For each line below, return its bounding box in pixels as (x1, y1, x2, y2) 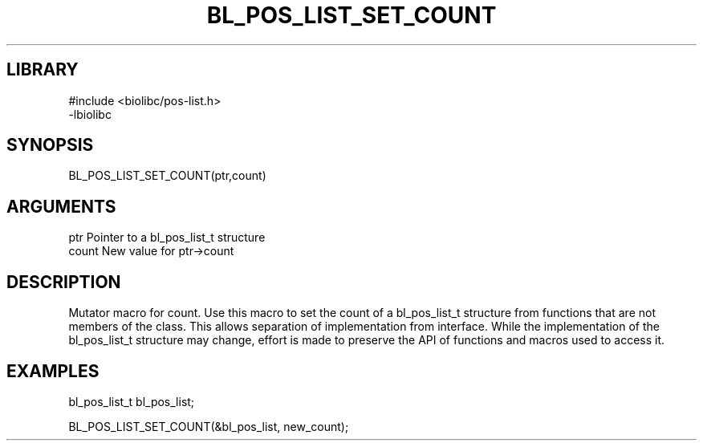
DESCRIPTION (6, 271, 121, 292)
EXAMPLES (6, 360, 100, 381)
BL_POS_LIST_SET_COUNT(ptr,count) (68, 169, 266, 183)
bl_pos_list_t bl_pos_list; (68, 394, 195, 408)
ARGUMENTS (6, 196, 116, 217)
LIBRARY (6, 59, 79, 80)
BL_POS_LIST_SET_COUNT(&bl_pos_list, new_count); (68, 419, 349, 433)
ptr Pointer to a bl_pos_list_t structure (68, 230, 266, 245)
